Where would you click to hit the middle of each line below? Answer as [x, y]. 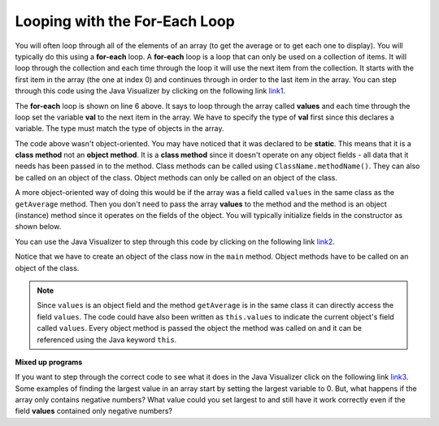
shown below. [38, 227]
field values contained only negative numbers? [94, 411]
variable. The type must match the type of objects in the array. [120, 128]
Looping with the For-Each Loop [125, 21]
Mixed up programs [49, 362]
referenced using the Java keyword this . [107, 339]
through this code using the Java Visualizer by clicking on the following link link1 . [150, 91]
